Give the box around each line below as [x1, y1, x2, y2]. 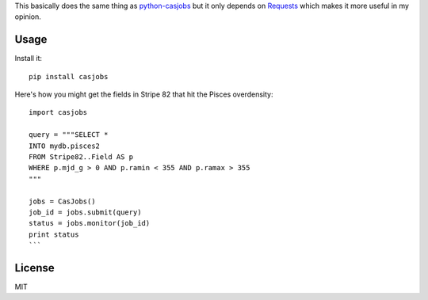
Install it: [14, 54, 43, 63]
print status [29, 230, 79, 239]
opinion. [14, 12, 41, 21]
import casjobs [29, 108, 88, 117]
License [14, 261, 55, 275]
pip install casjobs [29, 72, 109, 81]
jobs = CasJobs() [29, 196, 96, 206]
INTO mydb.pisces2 [29, 141, 101, 150]
